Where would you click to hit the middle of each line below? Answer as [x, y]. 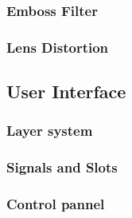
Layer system [50, 131]
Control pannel [56, 204]
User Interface [66, 91]
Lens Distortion [58, 47]
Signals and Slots [62, 167]
